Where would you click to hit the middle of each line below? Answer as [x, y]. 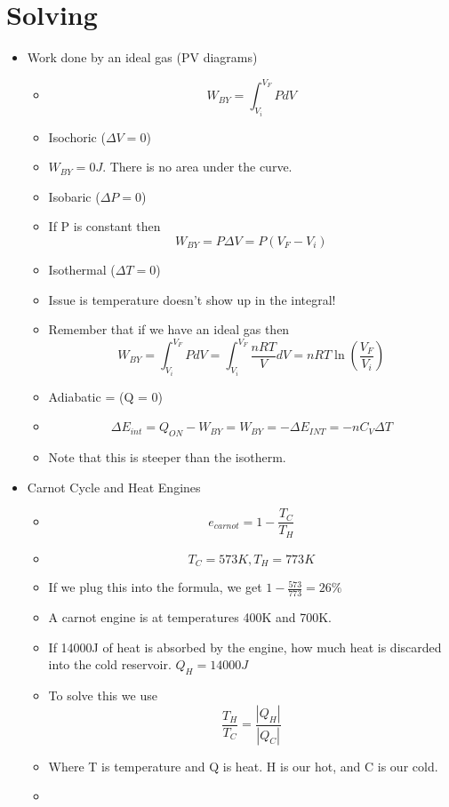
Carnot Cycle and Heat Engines [114, 487]
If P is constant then [104, 226]
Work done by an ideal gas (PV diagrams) [142, 57]
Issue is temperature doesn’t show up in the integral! [192, 299]
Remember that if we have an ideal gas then [169, 329]
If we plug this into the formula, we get [155, 587]
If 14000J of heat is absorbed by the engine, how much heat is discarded [245, 647]
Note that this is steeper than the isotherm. [167, 457]
